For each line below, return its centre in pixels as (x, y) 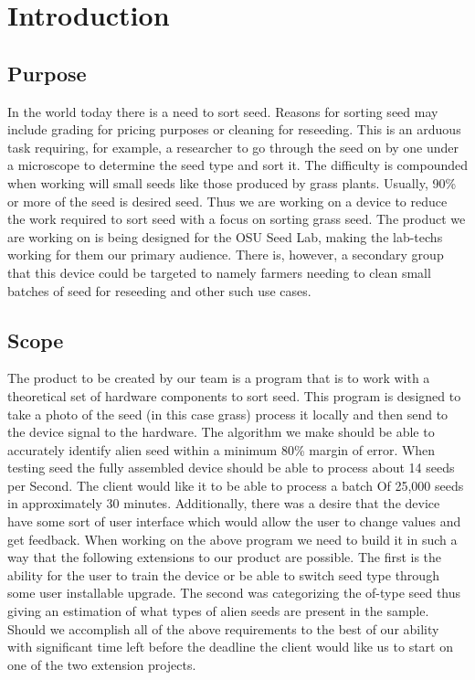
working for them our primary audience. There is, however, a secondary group (226, 255)
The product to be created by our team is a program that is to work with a (219, 378)
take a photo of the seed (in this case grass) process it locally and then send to (228, 414)
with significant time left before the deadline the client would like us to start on (230, 647)
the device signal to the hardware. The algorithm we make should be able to (221, 432)
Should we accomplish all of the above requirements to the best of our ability (223, 628)
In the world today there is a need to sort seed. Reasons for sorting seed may (223, 111)
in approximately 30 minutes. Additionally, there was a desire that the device (224, 503)
